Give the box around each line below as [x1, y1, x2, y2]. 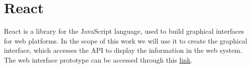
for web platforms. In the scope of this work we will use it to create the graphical [4, 35, 248, 45]
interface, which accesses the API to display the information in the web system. [4, 45, 242, 55]
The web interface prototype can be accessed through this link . [4, 54, 193, 65]
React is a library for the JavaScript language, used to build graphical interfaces [4, 26, 244, 36]
